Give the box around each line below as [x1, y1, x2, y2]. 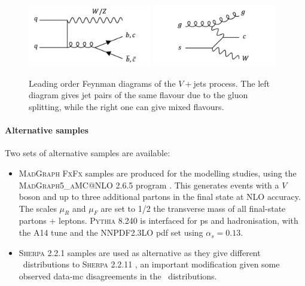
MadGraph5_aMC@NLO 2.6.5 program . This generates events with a [19, 178, 279, 191]
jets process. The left [193, 77, 270, 89]
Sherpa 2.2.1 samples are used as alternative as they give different [19, 246, 261, 258]
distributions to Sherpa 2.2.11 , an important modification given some [23, 258, 280, 270]
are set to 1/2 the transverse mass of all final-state [100, 202, 286, 214]
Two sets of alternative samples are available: [5, 147, 170, 159]
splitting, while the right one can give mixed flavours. [29, 100, 224, 112]
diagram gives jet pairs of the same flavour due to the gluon [29, 89, 248, 101]
